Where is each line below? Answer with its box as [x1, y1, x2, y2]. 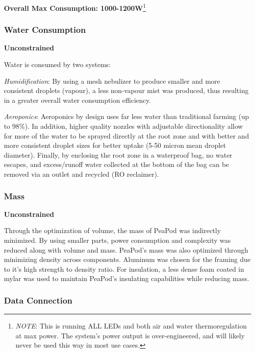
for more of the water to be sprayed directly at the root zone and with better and [4, 130, 249, 141]
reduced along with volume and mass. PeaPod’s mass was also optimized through [4, 244, 248, 255]
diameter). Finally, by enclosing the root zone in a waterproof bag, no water [4, 149, 232, 160]
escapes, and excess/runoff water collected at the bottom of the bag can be [4, 159, 229, 169]
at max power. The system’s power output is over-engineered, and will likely [15, 330, 245, 340]
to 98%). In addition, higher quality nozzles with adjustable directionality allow [4, 121, 243, 131]
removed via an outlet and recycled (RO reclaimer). [4, 169, 159, 179]
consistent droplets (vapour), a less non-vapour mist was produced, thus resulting [4, 85, 249, 95]
